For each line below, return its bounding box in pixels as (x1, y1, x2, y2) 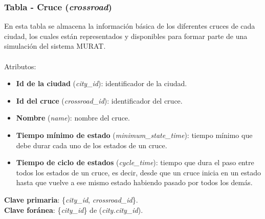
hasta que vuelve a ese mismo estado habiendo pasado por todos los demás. (16, 177, 253, 188)
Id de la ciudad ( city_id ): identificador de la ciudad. (16, 78, 187, 89)
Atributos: (4, 61, 36, 71)
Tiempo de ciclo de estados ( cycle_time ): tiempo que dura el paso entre (16, 157, 254, 168)
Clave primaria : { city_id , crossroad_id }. (4, 194, 138, 205)
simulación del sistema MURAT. (4, 41, 106, 51)
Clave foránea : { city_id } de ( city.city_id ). (4, 204, 143, 215)
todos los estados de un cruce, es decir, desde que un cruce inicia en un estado (16, 167, 261, 177)
